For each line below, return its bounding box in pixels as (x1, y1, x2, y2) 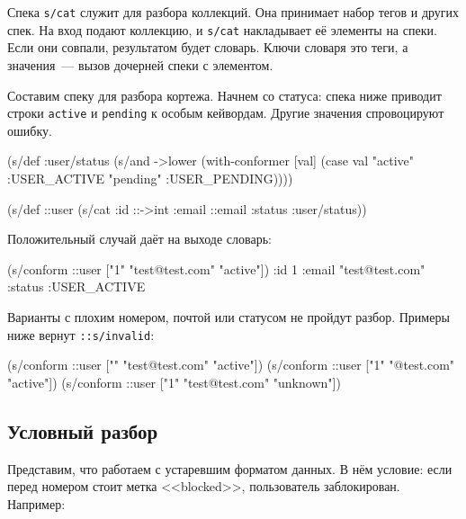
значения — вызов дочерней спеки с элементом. (7, 55, 273, 74)
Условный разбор (7, 416, 158, 444)
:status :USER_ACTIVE (7, 277, 146, 296)
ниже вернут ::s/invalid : (7, 325, 155, 344)
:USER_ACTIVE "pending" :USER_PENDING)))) (7, 168, 293, 187)
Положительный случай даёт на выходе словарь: (7, 229, 272, 248)
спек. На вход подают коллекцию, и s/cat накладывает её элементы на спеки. (7, 20, 437, 39)
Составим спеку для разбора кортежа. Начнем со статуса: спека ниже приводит (7, 85, 442, 104)
